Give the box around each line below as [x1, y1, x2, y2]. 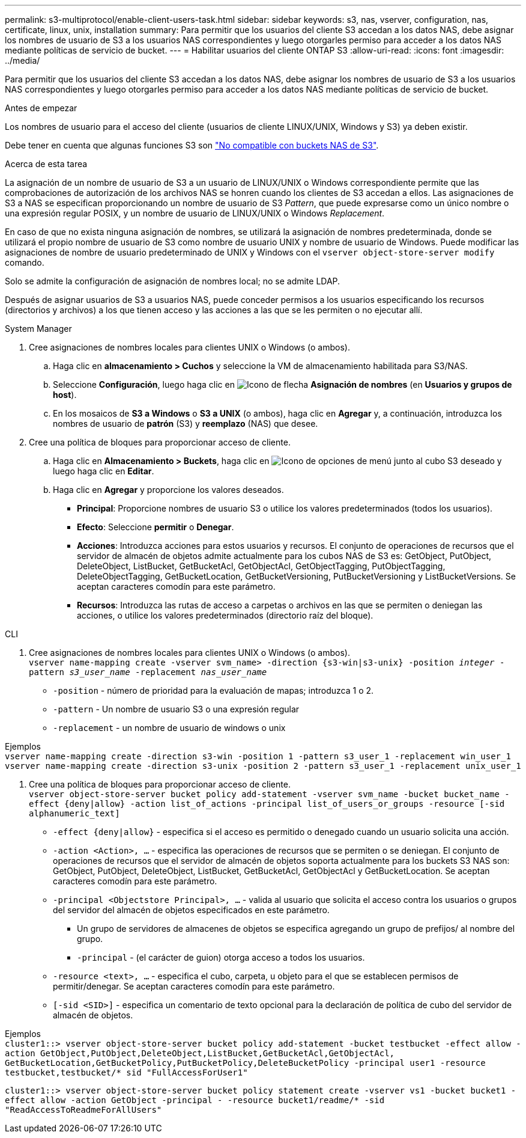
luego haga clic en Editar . [53, 466, 154, 476]
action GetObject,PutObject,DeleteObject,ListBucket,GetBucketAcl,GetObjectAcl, [5, 1048, 395, 1058]
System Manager [5, 323, 72, 334]
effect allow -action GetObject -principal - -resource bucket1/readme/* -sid [5, 1095, 385, 1105]
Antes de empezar [5, 103, 77, 113]
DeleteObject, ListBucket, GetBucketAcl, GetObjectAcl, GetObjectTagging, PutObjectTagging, [77, 561, 446, 571]
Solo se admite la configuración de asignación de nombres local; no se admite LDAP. [5, 276, 340, 286]
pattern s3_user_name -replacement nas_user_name [29, 667, 267, 677]
